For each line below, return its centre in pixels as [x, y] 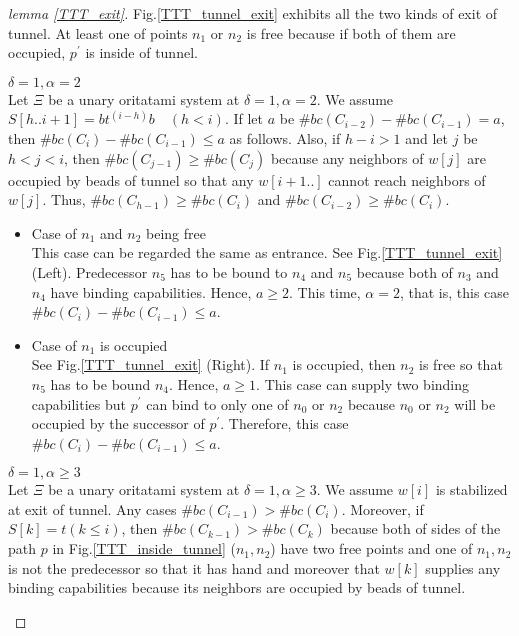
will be [475, 403]
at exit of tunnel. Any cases [92, 508]
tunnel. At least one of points [98, 32]
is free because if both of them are [351, 32]
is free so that [461, 364]
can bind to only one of [217, 403]
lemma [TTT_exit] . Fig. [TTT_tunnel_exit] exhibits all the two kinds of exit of [253, 13]
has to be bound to [229, 271]
